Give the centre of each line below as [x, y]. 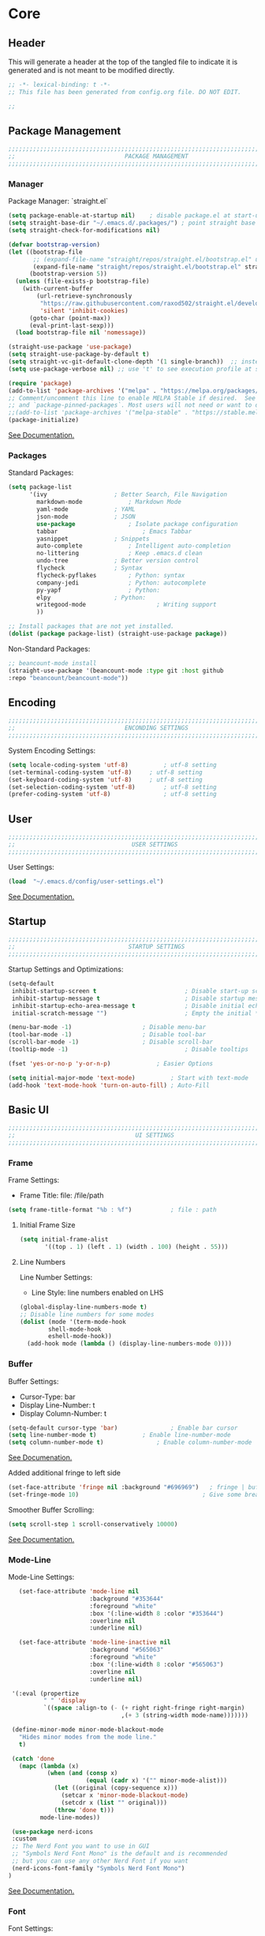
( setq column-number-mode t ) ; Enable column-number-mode [130, 1442]
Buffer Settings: [34, 1381]
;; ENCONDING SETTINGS [99, 728]
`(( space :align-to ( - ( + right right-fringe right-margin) [144, 1708]
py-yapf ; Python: [98, 590]
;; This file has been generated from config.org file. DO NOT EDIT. [125, 92]
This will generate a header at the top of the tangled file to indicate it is [123, 62]
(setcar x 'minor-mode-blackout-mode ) [125, 1795]
